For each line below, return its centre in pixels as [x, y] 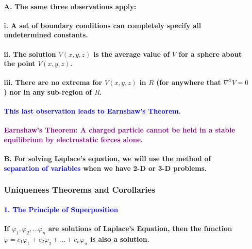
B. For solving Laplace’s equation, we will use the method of [108, 158]
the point [20, 63]
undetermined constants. [46, 35]
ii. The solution [30, 54]
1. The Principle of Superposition [61, 209]
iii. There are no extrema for [53, 82]
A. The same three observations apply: [70, 6]
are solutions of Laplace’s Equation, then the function [140, 228]
